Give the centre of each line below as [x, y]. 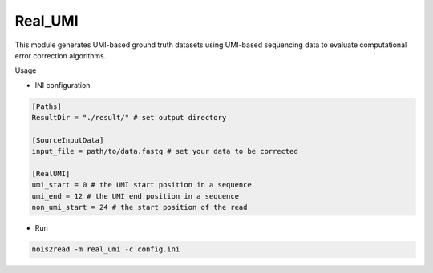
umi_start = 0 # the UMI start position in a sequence [142, 185]
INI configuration [63, 85]
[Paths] [47, 106]
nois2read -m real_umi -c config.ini [106, 249]
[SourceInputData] [68, 140]
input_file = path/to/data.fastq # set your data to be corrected [165, 151]
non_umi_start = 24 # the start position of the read [140, 207]
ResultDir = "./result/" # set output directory [129, 118]
